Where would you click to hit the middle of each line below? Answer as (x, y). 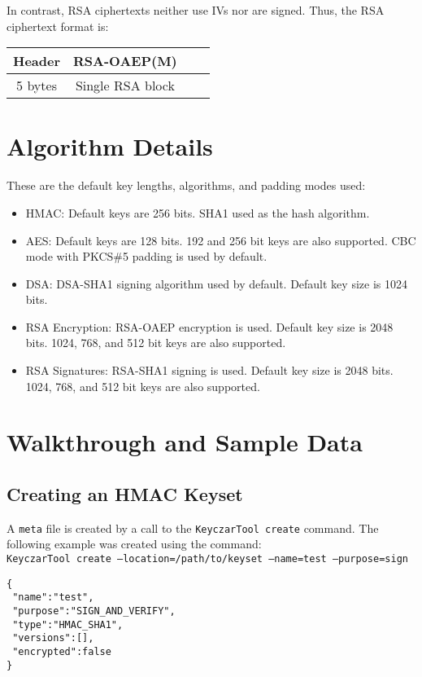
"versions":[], (53, 638)
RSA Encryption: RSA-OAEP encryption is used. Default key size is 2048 (209, 326)
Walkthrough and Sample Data (185, 442)
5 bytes (37, 86)
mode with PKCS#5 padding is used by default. (146, 256)
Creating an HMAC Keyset (125, 494)
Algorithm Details (110, 146)
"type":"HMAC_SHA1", (68, 624)
